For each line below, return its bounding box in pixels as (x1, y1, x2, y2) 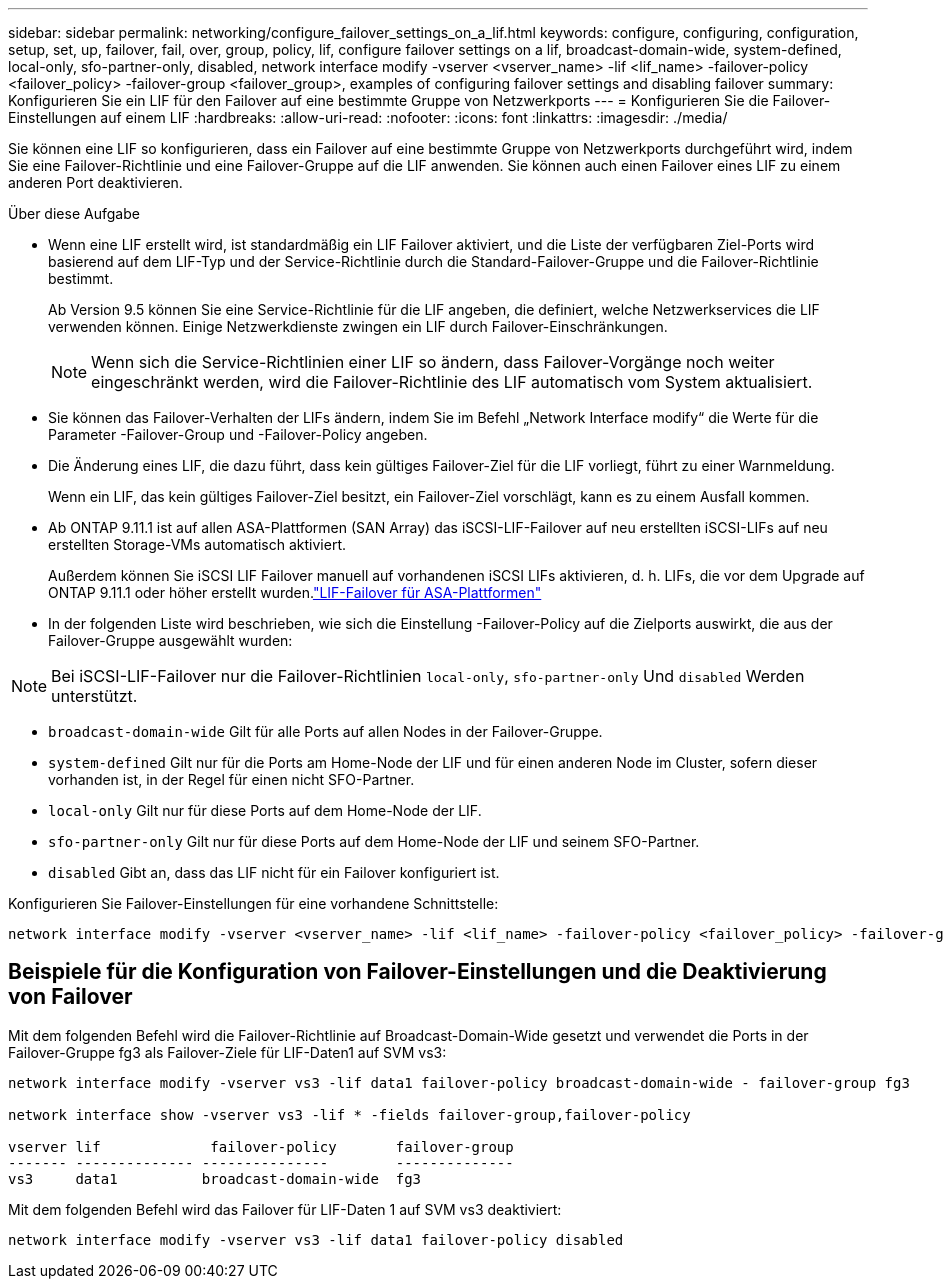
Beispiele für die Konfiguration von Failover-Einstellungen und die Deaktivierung (8, 959, 827, 985)
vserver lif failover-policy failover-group (8, 1138, 514, 1155)
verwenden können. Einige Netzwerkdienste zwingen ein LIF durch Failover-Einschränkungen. (48, 318, 668, 335)
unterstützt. (51, 686, 138, 706)
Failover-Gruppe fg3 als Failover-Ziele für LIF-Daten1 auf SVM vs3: (8, 1043, 447, 1061)
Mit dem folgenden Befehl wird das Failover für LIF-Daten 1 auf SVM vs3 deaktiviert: (8, 1200, 562, 1218)
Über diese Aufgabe (8, 205, 140, 222)
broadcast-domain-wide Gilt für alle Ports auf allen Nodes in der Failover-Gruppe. (48, 723, 603, 740)
